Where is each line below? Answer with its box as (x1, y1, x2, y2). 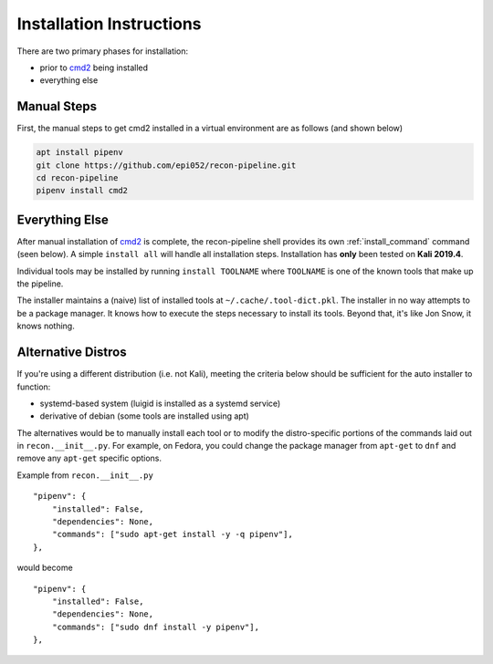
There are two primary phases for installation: (16, 46, 189, 57)
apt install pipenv (36, 147, 123, 158)
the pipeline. (16, 278, 64, 289)
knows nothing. (16, 320, 75, 332)
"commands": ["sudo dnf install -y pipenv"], (51, 621, 260, 632)
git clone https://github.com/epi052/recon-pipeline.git (36, 160, 297, 171)
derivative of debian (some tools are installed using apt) (39, 410, 250, 421)
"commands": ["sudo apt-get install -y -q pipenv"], (51, 529, 294, 540)
